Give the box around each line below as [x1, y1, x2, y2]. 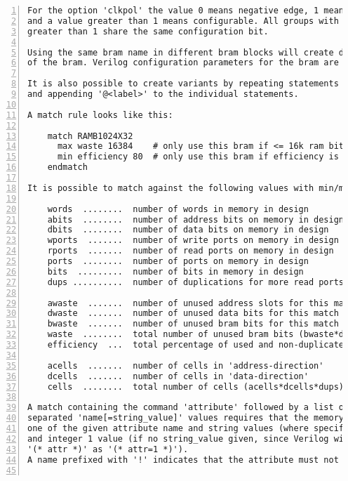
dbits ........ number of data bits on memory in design [47, 225, 329, 235]
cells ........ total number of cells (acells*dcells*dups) [47, 381, 344, 392]
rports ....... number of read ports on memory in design [47, 246, 334, 256]
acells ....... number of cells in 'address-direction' [47, 360, 324, 371]
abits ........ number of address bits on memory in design [47, 214, 344, 225]
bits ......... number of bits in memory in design [47, 266, 304, 277]
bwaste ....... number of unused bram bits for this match [47, 319, 339, 329]
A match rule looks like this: [27, 110, 173, 120]
